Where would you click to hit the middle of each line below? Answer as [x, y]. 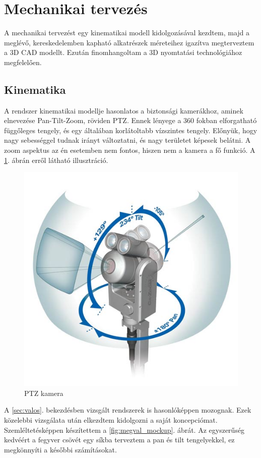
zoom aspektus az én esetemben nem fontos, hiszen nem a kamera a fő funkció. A [130, 150]
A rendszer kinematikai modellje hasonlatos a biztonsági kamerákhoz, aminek [124, 110]
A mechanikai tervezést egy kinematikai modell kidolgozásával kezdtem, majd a [127, 33]
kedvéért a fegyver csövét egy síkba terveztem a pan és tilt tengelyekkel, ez [119, 440]
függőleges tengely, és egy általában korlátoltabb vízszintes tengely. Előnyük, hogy [131, 130]
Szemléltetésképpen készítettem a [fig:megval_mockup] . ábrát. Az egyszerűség [124, 430]
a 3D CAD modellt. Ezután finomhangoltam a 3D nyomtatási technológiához [123, 52]
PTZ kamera [44, 393]
